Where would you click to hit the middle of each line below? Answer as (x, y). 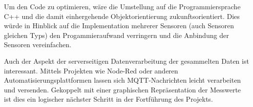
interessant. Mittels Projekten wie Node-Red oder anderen (91, 70)
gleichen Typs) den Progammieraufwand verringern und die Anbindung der (116, 35)
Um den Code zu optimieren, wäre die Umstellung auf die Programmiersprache (122, 6)
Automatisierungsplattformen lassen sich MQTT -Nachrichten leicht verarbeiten (123, 80)
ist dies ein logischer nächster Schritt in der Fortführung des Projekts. (108, 99)
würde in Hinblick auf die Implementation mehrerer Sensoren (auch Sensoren (119, 26)
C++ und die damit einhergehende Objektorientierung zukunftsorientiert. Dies (122, 16)
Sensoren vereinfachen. (38, 45)
